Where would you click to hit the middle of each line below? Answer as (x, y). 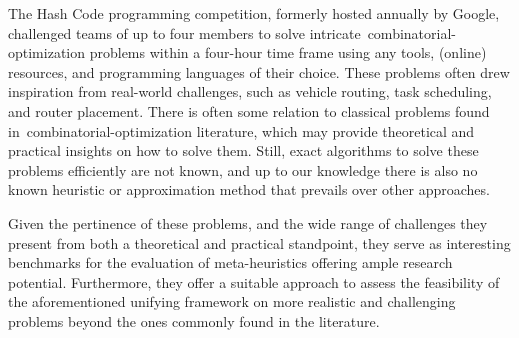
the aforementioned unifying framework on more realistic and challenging (232, 301)
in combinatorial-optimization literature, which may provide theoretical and (241, 130)
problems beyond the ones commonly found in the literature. (194, 320)
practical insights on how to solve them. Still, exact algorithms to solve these (243, 150)
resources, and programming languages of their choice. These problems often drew (259, 71)
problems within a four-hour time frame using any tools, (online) (288, 52)
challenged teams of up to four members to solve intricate (184, 32)
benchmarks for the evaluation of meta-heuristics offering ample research (230, 262)
